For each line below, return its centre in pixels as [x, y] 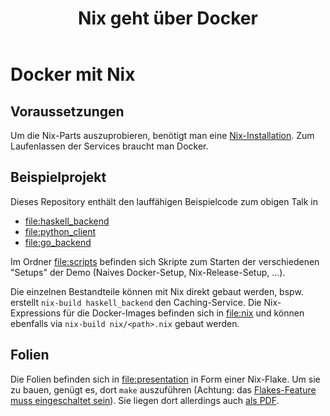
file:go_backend [58, 242]
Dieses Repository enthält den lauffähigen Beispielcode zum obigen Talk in [164, 201]
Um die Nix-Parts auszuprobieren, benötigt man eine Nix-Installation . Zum [162, 135]
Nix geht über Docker [168, 18]
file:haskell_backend [67, 221]
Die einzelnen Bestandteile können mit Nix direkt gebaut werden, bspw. [157, 291]
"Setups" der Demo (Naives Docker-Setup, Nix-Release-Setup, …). [148, 272]
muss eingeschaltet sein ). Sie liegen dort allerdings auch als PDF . [145, 400]
